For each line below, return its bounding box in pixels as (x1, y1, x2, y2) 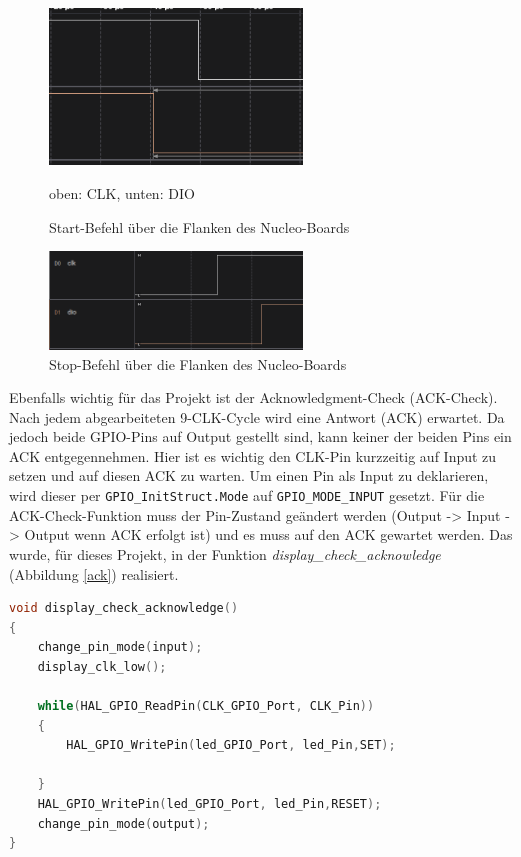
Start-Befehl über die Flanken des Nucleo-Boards (49, 216, 350, 237)
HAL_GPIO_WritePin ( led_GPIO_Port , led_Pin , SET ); (66, 738, 396, 753)
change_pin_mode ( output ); (37, 816, 210, 831)
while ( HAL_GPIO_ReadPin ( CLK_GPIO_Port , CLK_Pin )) (37, 699, 375, 714)
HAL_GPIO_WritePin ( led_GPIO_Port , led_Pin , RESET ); (37, 797, 382, 812)
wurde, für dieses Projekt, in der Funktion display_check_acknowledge (9, 543, 441, 564)
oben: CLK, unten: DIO (49, 182, 195, 203)
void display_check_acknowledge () (9, 601, 239, 616)
